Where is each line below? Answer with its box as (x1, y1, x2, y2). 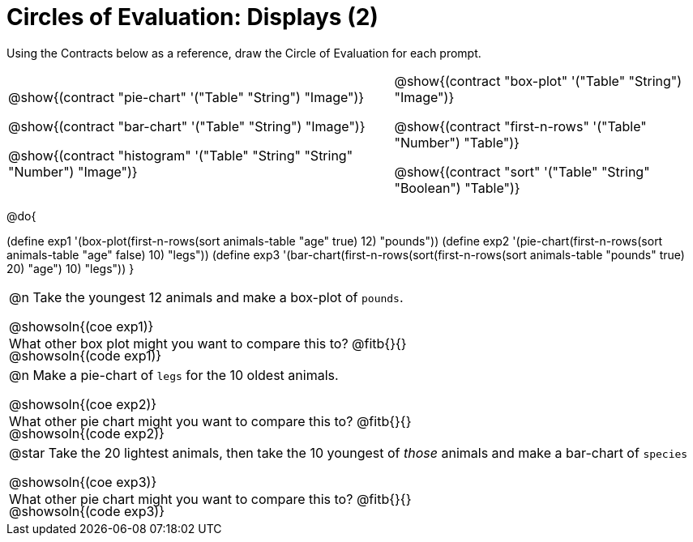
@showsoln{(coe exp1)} (9, 318, 154, 335)
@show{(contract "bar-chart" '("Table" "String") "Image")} (8, 117, 366, 134)
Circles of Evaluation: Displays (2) (6, 3, 379, 31)
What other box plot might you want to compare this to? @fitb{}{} (9, 335, 407, 352)
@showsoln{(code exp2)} (9, 425, 165, 442)
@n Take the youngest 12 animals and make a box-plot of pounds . (9, 288, 404, 305)
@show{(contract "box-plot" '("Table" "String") (394, 72, 682, 89)
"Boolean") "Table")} (394, 179, 520, 196)
